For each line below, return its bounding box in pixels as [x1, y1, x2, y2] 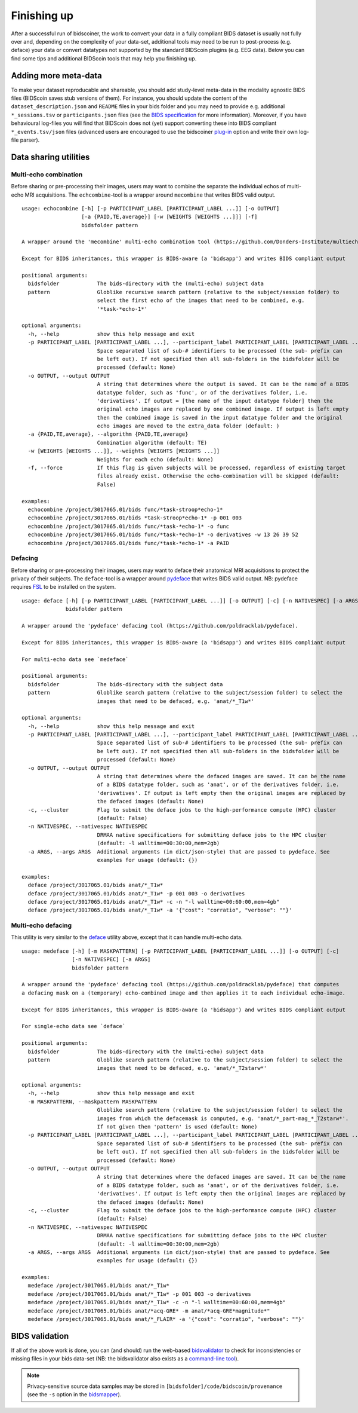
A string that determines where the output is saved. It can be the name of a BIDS [97, 381, 349, 388]
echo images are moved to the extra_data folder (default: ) [97, 423, 280, 430]
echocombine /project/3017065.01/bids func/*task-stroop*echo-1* [27, 506, 223, 513]
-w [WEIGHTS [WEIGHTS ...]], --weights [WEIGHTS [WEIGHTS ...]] [27, 448, 220, 454]
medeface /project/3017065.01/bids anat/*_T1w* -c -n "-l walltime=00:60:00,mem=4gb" [27, 1299, 286, 1306]
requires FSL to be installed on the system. [11, 583, 116, 591]
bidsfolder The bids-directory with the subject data [27, 681, 223, 687]
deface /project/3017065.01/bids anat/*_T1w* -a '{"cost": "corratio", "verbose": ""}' [27, 907, 292, 914]
